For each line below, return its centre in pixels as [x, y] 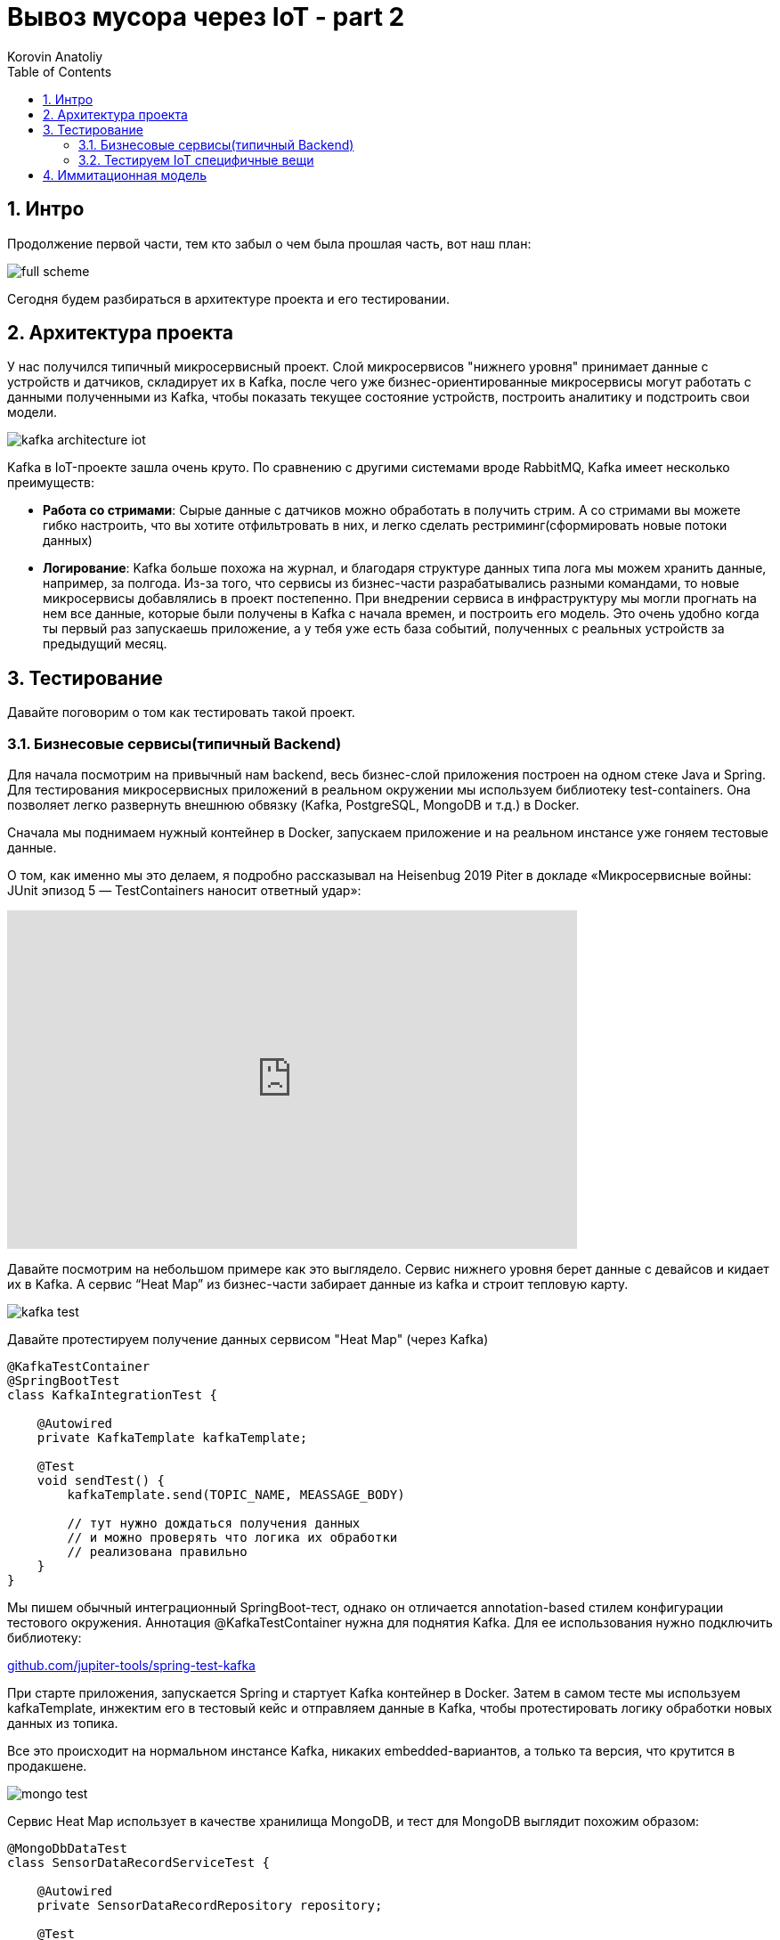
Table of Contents [60, 71]
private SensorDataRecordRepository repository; [210, 1906]
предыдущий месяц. [105, 644]
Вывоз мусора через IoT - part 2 [206, 17]
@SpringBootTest [64, 1381]
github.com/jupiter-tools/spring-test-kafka [131, 1666]
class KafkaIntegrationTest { [113, 1395]
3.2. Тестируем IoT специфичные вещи [196, 159]
